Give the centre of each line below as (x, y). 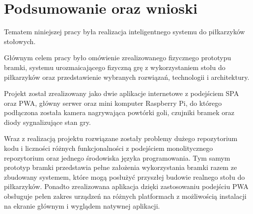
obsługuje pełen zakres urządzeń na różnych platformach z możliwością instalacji (125, 196)
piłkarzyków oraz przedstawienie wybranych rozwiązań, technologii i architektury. (127, 77)
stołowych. (20, 41)
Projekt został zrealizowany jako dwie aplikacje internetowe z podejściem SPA (122, 93)
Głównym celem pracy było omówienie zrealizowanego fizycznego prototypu (118, 58)
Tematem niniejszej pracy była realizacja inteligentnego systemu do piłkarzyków (125, 32)
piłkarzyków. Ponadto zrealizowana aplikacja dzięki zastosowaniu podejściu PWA (126, 186)
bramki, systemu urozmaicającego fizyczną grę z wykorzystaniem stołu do (115, 67)
